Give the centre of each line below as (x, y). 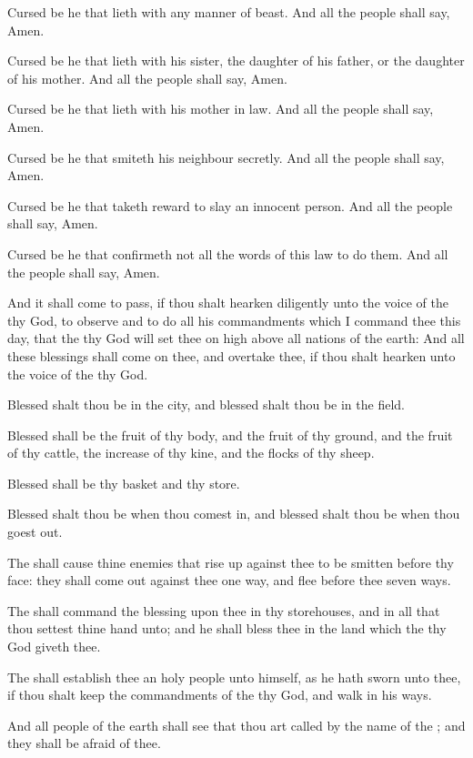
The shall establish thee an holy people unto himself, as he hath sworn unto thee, (234, 677)
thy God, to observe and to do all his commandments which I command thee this (234, 320)
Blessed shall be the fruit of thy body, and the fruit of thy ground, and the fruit (230, 435)
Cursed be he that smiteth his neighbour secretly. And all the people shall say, (226, 157)
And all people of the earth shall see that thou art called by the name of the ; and (236, 725)
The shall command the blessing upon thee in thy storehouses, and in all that (224, 610)
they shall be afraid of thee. (84, 743)
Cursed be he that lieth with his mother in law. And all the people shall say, (221, 109)
